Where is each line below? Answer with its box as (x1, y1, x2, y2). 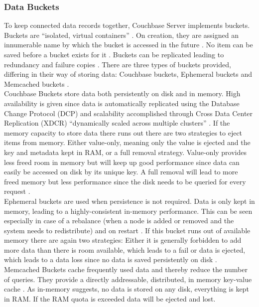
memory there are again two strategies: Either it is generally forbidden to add (4, 235, 242, 245)
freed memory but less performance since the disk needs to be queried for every (4, 176, 246, 186)
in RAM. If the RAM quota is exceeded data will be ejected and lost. (4, 293, 216, 304)
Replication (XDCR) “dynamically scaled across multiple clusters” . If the (4, 118, 230, 128)
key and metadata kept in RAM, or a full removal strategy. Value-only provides (4, 147, 247, 157)
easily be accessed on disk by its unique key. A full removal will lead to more (4, 166, 238, 177)
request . (4, 186, 30, 196)
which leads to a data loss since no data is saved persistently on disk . (4, 254, 217, 265)
